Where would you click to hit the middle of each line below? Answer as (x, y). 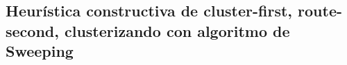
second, (32, 30)
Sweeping (40, 51)
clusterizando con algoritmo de (177, 30)
